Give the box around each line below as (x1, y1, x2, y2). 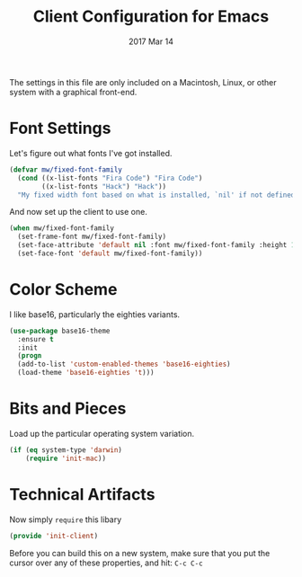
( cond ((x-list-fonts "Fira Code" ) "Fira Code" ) (17, 173, 203, 182)
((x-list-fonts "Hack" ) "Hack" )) (41, 182, 167, 191)
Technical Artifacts (9, 484, 155, 504)
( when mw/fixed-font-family (9, 224, 115, 233)
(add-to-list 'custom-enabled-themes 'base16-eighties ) (17, 360, 231, 369)
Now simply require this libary (9, 514, 122, 525)
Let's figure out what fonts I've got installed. (9, 147, 173, 158)
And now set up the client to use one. (9, 207, 148, 217)
